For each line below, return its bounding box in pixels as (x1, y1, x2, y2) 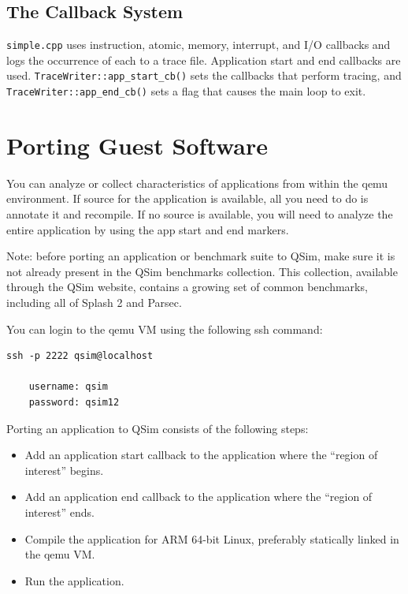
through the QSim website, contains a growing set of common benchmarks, (6, 278, 368, 295)
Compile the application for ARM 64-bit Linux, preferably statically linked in (24, 530, 399, 547)
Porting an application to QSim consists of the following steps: (6, 420, 309, 436)
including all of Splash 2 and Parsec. (6, 294, 182, 311)
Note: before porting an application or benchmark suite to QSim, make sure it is (6, 248, 395, 264)
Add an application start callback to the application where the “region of (24, 446, 378, 463)
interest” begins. (24, 461, 104, 478)
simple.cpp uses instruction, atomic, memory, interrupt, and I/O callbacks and (6, 36, 391, 53)
